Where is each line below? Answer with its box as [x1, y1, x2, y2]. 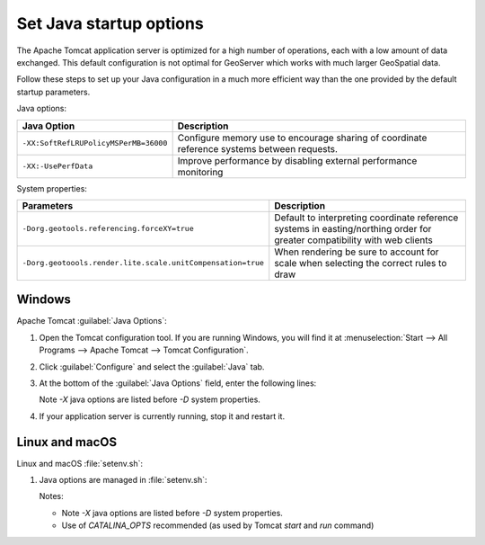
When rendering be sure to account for [274, 246, 439, 258]
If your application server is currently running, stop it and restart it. [39, 410, 286, 422]
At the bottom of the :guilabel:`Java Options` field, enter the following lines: [39, 378, 317, 389]
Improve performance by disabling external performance [177, 154, 418, 166]
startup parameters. [16, 86, 91, 97]
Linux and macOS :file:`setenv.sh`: [16, 458, 144, 469]
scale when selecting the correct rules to [274, 256, 447, 269]
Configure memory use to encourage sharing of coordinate [177, 131, 428, 144]
